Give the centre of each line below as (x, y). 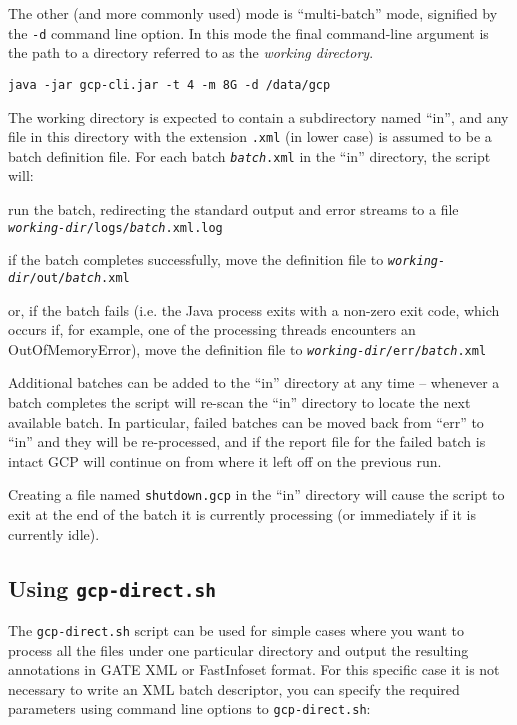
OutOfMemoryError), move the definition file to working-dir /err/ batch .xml (247, 348)
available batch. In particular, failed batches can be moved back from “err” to (246, 421)
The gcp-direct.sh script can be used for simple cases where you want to (236, 630)
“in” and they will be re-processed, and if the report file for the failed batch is (247, 441)
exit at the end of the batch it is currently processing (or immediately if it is (242, 514)
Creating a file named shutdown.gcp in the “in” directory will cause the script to (256, 494)
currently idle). (54, 533)
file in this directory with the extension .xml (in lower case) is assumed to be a (250, 136)
